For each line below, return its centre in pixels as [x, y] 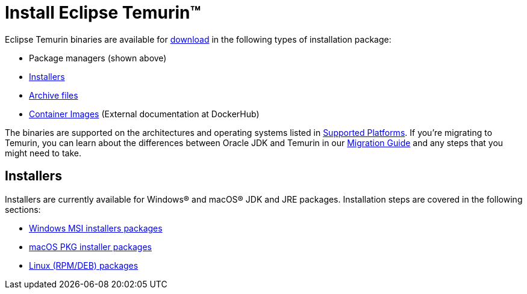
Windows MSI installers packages [96, 228]
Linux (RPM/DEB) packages [84, 265]
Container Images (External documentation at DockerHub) [144, 114]
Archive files [54, 95]
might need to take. [43, 153]
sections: [23, 209]
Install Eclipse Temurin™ [103, 13]
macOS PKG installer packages [90, 247]
